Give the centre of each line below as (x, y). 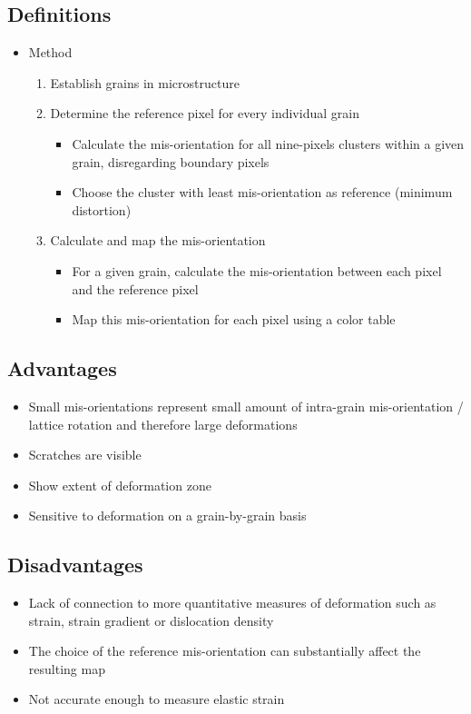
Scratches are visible (85, 455)
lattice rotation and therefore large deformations (163, 424)
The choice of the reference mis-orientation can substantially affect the (225, 651)
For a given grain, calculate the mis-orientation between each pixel (257, 270)
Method (50, 52)
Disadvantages (75, 565)
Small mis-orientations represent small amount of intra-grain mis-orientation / (246, 406)
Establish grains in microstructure (145, 82)
